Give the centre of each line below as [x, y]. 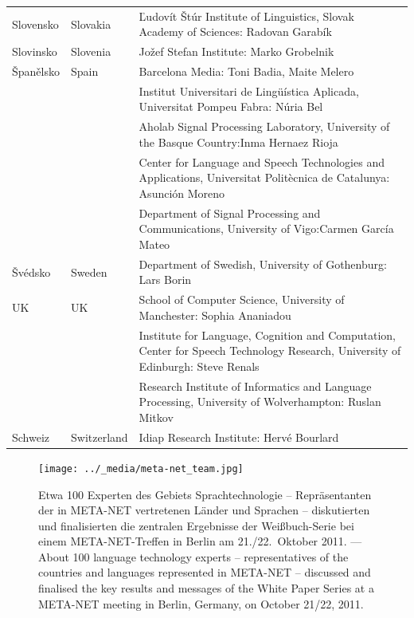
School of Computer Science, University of [242, 299]
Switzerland [99, 437]
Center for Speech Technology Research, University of [270, 350]
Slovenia [91, 51]
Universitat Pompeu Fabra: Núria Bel [231, 106]
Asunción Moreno [182, 193]
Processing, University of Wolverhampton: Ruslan [260, 402]
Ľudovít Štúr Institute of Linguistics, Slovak [246, 16]
